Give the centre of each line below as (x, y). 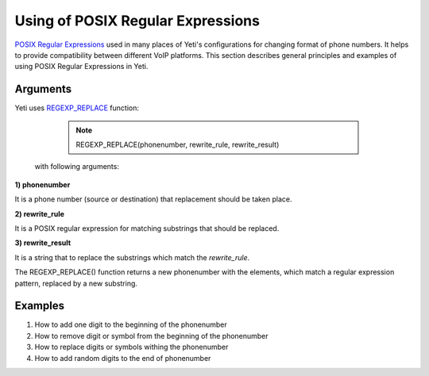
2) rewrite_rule (40, 213)
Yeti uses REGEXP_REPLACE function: (77, 108)
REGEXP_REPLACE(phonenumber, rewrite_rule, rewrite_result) (178, 145)
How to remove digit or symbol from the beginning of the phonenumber (152, 336)
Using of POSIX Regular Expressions (137, 21)
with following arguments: (77, 167)
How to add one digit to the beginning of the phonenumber (131, 324)
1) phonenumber (43, 184)
